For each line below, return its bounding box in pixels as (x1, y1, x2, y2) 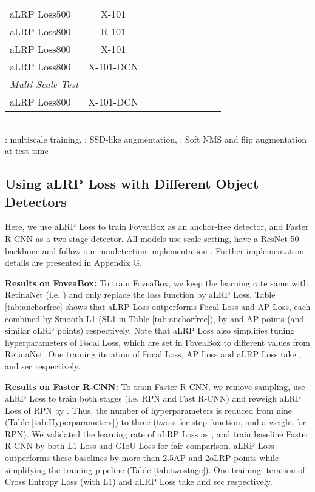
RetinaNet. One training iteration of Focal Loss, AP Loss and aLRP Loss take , (5, 348, 302, 360)
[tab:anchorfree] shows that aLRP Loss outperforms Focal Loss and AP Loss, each (5, 300, 311, 312)
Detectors (5, 192, 67, 211)
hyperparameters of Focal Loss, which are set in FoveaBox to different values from (5, 335, 311, 348)
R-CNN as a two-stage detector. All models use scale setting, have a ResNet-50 (5, 232, 299, 244)
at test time (5, 144, 49, 157)
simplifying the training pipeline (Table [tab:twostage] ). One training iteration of (5, 463, 305, 476)
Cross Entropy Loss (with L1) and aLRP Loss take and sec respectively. (5, 475, 273, 488)
